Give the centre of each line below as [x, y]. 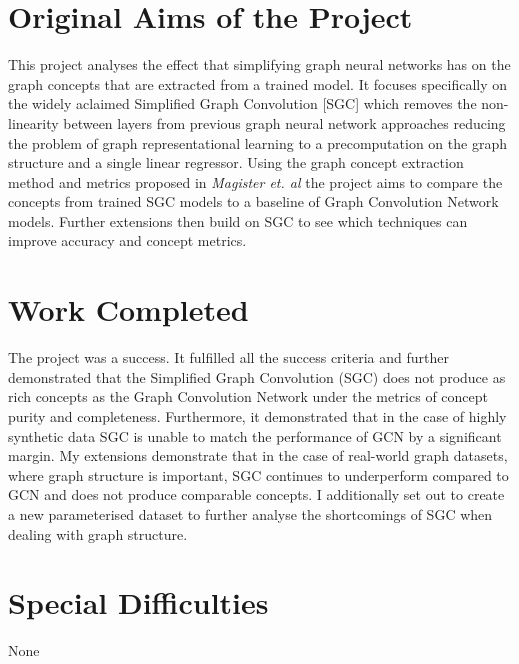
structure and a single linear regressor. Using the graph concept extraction [236, 162]
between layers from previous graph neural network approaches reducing [284, 122]
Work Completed [128, 309]
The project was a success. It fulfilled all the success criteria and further [228, 357]
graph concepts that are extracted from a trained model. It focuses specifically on [258, 83]
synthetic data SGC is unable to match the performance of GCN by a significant [255, 435]
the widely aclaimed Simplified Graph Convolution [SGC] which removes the [242, 103]
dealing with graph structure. [98, 533]
